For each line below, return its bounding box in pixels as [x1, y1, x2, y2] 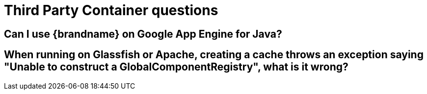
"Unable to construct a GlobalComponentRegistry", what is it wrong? [4, 61, 348, 73]
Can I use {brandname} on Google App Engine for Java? [4, 27, 282, 40]
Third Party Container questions [4, 2, 218, 19]
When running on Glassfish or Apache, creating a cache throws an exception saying [4, 48, 424, 61]
